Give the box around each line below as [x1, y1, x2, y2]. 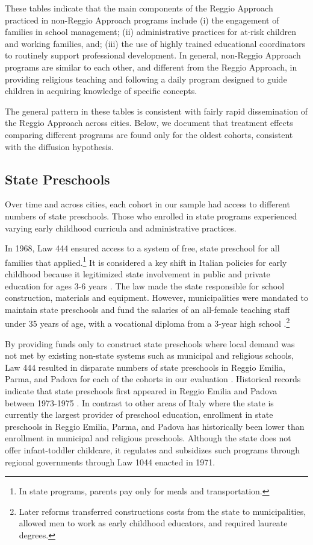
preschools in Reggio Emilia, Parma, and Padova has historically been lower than [5, 420, 305, 432]
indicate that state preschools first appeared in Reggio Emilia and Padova [5, 384, 277, 397]
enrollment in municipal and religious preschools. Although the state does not [5, 432, 291, 444]
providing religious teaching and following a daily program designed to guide [5, 72, 287, 85]
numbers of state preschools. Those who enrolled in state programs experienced [5, 209, 297, 222]
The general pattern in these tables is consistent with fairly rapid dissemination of [5, 104, 308, 117]
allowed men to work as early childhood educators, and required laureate [19, 517, 288, 529]
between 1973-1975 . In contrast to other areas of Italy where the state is [5, 396, 274, 409]
